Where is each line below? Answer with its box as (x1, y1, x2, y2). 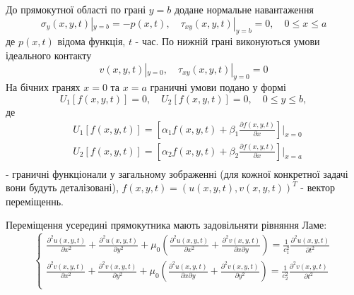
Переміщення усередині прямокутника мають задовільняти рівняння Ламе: (6, 217, 327, 232)
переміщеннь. (6, 193, 64, 208)
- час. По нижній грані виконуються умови (135, 34, 320, 49)
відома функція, (57, 34, 126, 49)
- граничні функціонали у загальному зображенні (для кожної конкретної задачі (6, 166, 348, 181)
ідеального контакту (6, 47, 92, 62)
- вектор (300, 180, 335, 195)
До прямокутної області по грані (6, 2, 146, 16)
